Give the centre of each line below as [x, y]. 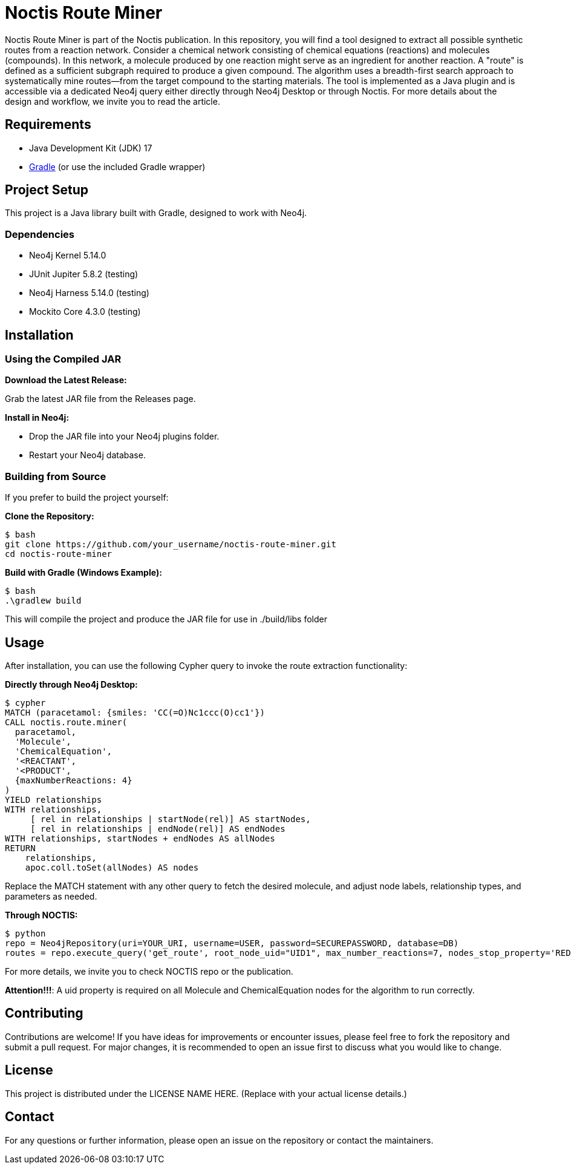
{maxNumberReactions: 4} [73, 780]
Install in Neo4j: [37, 418]
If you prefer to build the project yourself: [87, 498]
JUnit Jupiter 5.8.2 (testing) [84, 274]
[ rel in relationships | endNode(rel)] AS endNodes [158, 829]
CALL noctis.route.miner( [66, 722]
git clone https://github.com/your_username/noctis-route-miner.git [171, 545]
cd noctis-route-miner [59, 554]
